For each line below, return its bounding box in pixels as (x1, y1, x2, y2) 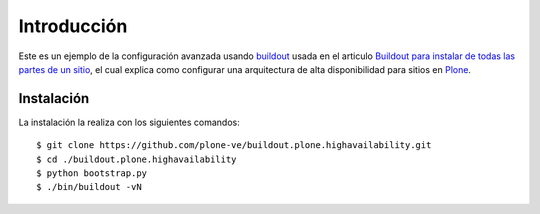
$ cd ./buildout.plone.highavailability (36, 153, 237, 165)
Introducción (18, 15, 128, 37)
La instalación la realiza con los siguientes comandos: (18, 116, 240, 128)
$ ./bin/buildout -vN (36, 181, 142, 193)
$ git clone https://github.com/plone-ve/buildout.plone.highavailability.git (36, 140, 432, 151)
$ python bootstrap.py (36, 168, 148, 179)
